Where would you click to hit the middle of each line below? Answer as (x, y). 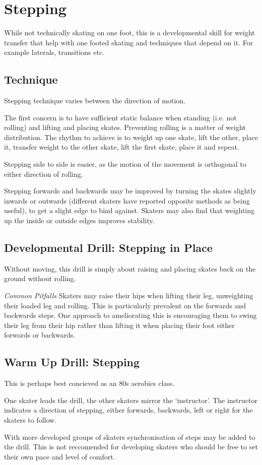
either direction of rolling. (44, 174)
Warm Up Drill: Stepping (72, 362)
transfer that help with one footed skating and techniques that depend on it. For (129, 42)
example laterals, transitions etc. (54, 52)
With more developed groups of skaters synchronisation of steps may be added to (130, 437)
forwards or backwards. (40, 335)
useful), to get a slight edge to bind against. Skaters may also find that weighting (129, 210)
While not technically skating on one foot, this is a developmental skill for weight (129, 32)
